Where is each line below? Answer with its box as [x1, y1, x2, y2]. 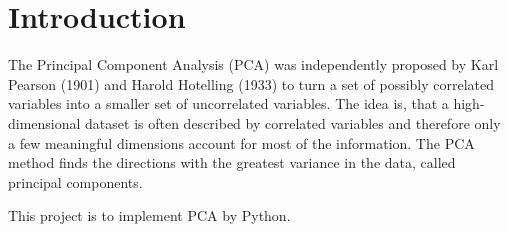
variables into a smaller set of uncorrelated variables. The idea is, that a [8, 93, 449, 114]
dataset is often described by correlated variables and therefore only [85, 112, 501, 133]
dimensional [8, 112, 81, 133]
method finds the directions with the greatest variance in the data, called [8, 152, 456, 173]
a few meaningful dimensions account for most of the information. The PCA [8, 132, 475, 153]
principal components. [8, 171, 143, 192]
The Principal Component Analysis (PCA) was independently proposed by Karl [8, 54, 499, 75]
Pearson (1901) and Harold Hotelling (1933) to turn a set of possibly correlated [8, 73, 495, 94]
